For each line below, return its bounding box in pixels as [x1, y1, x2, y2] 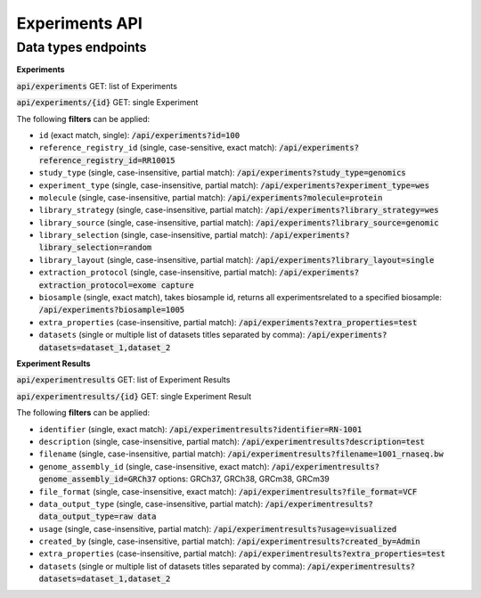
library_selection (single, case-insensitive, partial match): [38, 230, 268, 241]
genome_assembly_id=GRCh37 [38, 474, 157, 485]
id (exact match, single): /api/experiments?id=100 [38, 129, 240, 140]
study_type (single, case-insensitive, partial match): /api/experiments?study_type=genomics [38, 168, 407, 178]
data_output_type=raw [38, 512, 134, 521]
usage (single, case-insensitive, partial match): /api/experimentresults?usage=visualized [38, 523, 397, 534]
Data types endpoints [16, 39, 147, 55]
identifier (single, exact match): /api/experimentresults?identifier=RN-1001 [38, 423, 363, 434]
